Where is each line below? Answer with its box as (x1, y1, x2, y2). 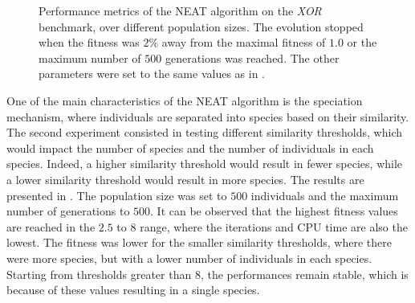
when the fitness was (39, 34, 140, 51)
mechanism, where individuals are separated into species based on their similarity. (6, 108, 409, 125)
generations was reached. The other (165, 49, 340, 66)
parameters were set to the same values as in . (39, 65, 265, 82)
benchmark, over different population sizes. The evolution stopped (39, 18, 364, 35)
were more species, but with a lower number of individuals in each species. (6, 249, 372, 266)
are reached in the (6, 218, 96, 235)
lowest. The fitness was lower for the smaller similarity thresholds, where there (6, 234, 392, 251)
